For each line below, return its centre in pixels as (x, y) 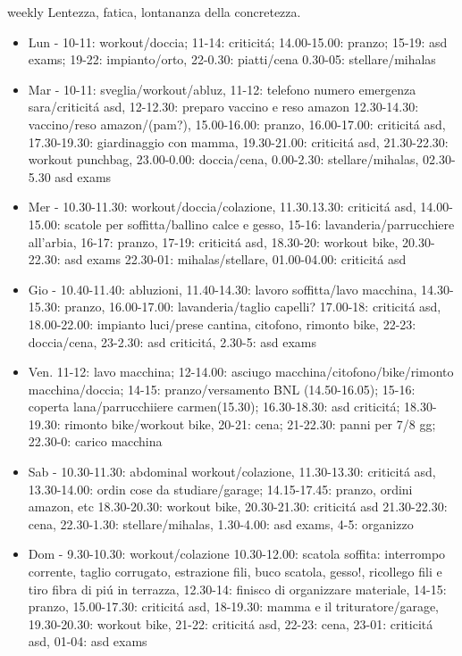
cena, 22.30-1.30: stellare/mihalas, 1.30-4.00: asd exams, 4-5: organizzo (221, 523)
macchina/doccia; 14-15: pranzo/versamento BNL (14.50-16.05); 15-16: (222, 389)
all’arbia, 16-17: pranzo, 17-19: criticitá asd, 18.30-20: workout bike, (213, 241)
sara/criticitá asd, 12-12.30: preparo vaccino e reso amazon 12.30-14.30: (223, 107)
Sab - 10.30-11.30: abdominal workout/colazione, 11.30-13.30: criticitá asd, (232, 472)
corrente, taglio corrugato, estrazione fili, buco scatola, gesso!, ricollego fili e (235, 572)
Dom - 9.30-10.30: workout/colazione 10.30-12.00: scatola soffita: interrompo (237, 554)
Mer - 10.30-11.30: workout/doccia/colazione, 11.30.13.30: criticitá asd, (222, 207)
